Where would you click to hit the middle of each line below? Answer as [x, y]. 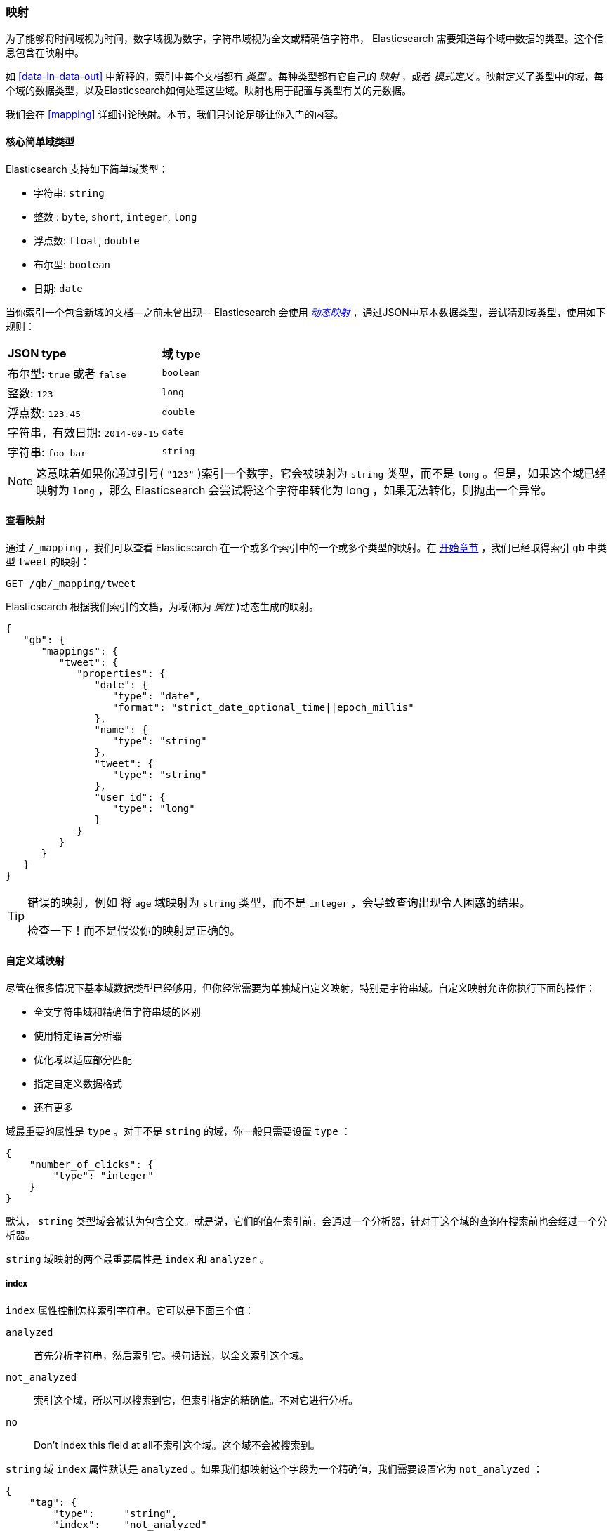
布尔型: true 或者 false [67, 373]
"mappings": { [80, 651]
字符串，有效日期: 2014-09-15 [84, 432]
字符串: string [69, 192]
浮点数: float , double [87, 240]
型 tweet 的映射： [48, 561]
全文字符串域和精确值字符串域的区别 [117, 1012]
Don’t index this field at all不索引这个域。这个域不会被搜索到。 [177, 1445]
